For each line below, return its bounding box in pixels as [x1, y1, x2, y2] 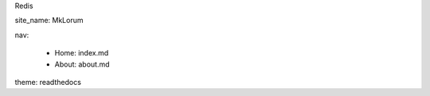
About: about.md [54, 60, 111, 69]
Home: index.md [54, 48, 109, 58]
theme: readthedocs [14, 77, 81, 86]
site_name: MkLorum [14, 16, 84, 25]
